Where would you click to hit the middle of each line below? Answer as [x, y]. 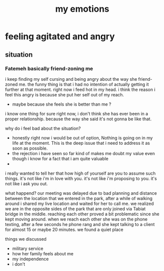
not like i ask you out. [26, 183]
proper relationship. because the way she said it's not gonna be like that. [78, 119]
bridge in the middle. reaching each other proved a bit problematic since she [82, 214]
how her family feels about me [43, 253]
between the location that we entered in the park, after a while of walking [79, 198]
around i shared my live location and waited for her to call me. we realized [80, 203]
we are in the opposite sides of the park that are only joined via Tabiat [75, 208]
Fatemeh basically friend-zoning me [49, 68]
